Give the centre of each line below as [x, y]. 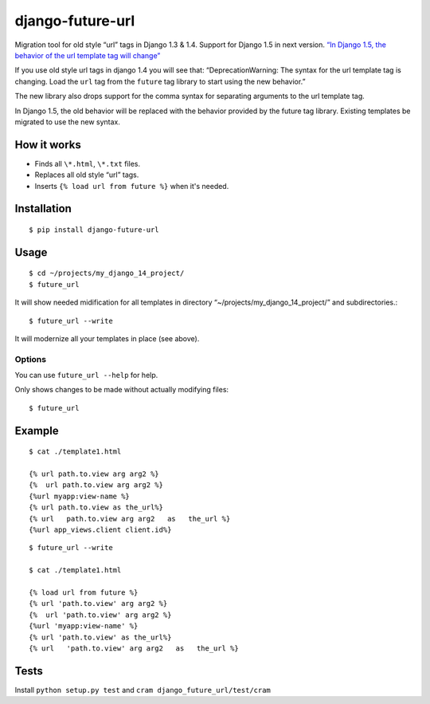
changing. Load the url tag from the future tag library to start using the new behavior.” [160, 81]
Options [31, 359]
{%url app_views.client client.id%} [100, 530]
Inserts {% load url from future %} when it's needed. [132, 186]
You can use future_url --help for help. [86, 376]
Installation [43, 208]
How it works [48, 145]
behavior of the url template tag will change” [88, 55]
